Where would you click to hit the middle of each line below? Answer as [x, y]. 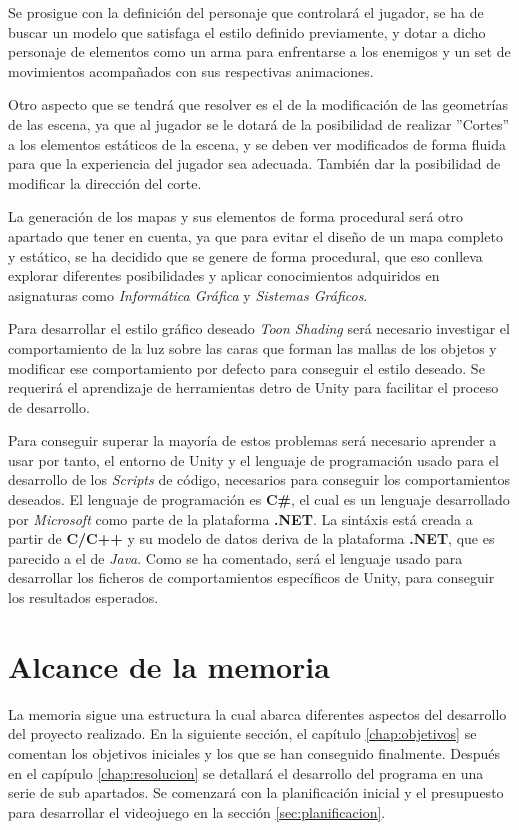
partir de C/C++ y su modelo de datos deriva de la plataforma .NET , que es [251, 538]
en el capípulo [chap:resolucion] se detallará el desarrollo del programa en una [246, 772]
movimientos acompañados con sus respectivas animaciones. [191, 70]
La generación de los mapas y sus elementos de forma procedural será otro [236, 216]
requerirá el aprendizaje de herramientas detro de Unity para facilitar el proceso [253, 387]
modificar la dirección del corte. [105, 182]
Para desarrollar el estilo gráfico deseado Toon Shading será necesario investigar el [259, 328]
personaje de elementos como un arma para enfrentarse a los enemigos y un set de [259, 51]
